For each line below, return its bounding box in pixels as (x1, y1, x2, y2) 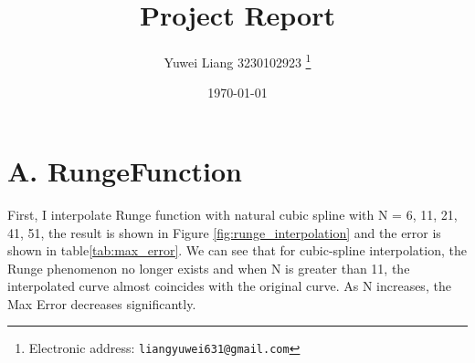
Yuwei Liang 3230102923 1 (164, 50, 311, 71)
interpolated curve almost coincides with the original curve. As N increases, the (7, 276, 451, 296)
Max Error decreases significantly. (7, 294, 196, 313)
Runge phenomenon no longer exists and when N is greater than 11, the (7, 258, 410, 277)
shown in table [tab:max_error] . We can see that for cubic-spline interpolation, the (7, 241, 467, 260)
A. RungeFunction (7, 151, 243, 189)
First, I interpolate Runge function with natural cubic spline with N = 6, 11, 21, (7, 204, 458, 223)
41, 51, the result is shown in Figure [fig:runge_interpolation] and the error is (7, 223, 441, 242)
